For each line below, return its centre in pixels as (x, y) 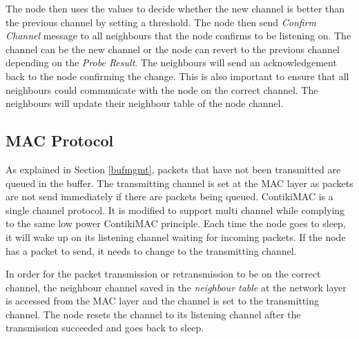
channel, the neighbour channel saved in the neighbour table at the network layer (176, 287)
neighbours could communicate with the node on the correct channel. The (162, 89)
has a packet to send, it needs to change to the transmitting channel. (151, 250)
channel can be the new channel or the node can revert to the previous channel (173, 49)
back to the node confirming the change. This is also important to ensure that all (177, 76)
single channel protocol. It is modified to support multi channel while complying (175, 210)
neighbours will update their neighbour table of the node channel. (145, 103)
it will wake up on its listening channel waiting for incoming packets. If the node (176, 236)
